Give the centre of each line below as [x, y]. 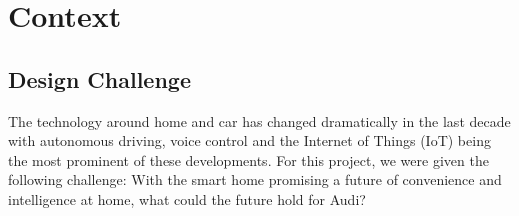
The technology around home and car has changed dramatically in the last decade [259, 120]
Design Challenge [99, 78]
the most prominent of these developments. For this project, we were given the [248, 159]
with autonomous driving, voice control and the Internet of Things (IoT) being [249, 140]
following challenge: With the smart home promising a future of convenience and [255, 179]
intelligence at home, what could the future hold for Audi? [187, 198]
